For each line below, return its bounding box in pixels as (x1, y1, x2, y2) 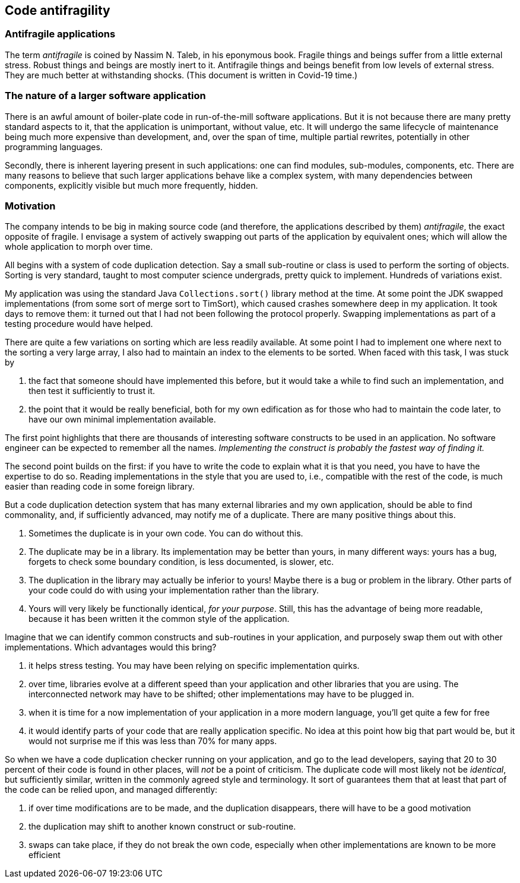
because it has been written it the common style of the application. (28, 614, 290, 624)
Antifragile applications (5, 28, 116, 40)
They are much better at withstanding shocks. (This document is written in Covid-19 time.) (5, 69, 358, 80)
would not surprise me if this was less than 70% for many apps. (28, 736, 277, 747)
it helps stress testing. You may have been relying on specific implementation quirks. (28, 660, 360, 671)
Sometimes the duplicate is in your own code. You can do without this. (28, 528, 303, 539)
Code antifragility (5, 3, 110, 18)
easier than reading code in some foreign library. (5, 481, 195, 492)
